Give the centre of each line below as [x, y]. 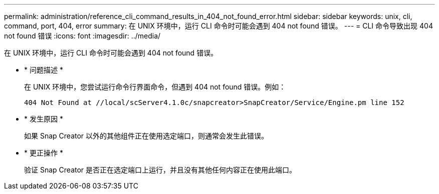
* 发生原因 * [44, 119]
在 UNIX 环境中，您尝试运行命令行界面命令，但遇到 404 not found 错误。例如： [155, 87]
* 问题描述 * [44, 70]
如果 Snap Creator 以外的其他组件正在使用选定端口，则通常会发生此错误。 [146, 136]
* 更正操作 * [44, 153]
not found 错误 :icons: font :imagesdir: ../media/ [82, 36]
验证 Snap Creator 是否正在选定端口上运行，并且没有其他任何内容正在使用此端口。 [160, 170]
